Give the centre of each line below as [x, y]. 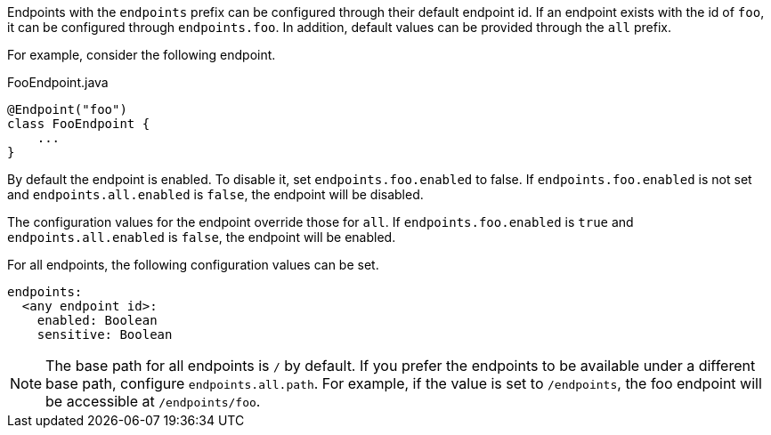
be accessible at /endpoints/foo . [153, 401]
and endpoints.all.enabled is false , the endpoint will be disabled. [215, 194]
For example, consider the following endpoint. [142, 55]
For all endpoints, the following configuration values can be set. [193, 265]
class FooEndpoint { [79, 124]
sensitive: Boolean [105, 334]
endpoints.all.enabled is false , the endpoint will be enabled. [202, 237]
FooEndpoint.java [58, 82]
